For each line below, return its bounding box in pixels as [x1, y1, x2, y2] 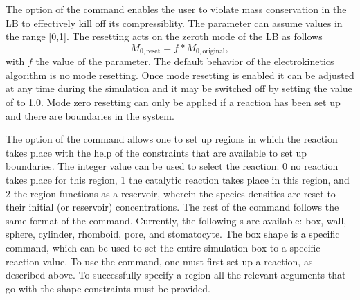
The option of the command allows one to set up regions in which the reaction [6, 132, 338, 146]
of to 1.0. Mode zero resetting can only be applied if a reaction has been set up [6, 95, 341, 109]
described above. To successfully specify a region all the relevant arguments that [6, 267, 346, 282]
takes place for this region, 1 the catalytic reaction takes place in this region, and [6, 172, 350, 186]
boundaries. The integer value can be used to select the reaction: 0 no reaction [6, 159, 339, 173]
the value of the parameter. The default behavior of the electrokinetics [35, 54, 334, 69]
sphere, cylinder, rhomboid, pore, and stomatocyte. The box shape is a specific [6, 227, 340, 241]
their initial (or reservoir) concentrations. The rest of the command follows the [6, 200, 339, 214]
